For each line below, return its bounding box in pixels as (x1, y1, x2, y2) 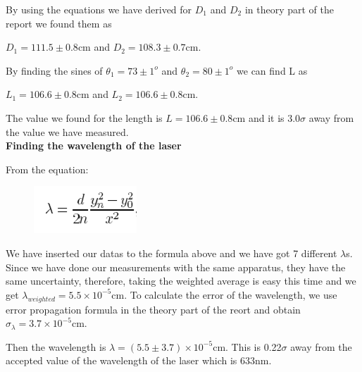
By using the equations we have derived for (6, 2, 192, 16)
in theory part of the (244, 2, 334, 16)
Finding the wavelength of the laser (6, 138, 182, 153)
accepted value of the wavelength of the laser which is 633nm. (6, 353, 272, 368)
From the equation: (6, 161, 89, 176)
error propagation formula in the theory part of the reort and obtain (6, 302, 301, 316)
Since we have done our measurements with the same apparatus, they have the (6, 259, 346, 274)
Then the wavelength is (6, 339, 106, 354)
